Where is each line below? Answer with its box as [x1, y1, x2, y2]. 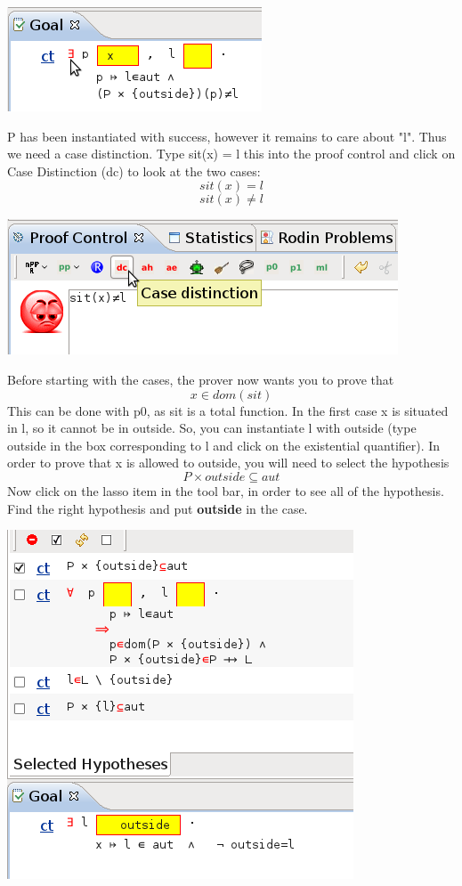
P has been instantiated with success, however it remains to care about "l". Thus [7, 126, 447, 145]
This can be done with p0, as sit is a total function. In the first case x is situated [7, 401, 449, 419]
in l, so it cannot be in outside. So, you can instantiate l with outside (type [7, 419, 417, 437]
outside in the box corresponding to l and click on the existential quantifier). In [7, 435, 441, 454]
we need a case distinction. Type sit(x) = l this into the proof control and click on [7, 144, 456, 163]
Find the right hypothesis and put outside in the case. [7, 499, 308, 517]
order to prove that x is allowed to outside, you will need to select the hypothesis [7, 453, 450, 472]
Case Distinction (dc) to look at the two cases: [7, 161, 261, 180]
